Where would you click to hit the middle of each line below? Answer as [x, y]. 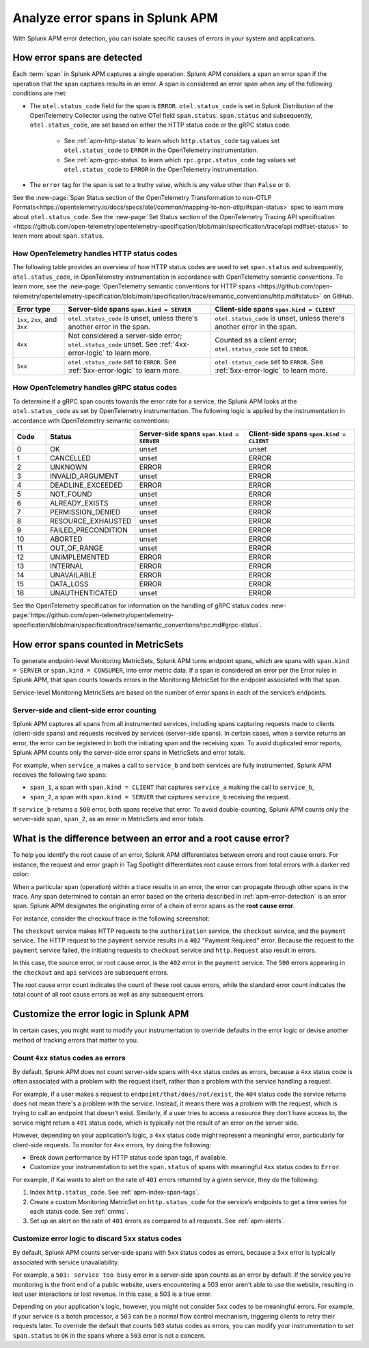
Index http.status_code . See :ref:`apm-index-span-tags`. [114, 1193]
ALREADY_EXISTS [79, 503]
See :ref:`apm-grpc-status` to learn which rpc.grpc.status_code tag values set [180, 160]
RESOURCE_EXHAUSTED [91, 521]
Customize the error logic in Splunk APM [101, 1014]
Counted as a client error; [256, 340]
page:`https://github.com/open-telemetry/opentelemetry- [93, 615]
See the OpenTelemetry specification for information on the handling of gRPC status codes [140, 606]
